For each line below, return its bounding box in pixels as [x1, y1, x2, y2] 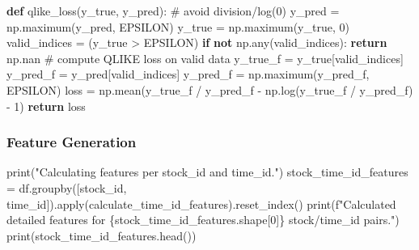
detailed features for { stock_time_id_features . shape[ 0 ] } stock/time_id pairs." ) [6, 211, 400, 228]
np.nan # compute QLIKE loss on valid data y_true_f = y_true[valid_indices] [6, 49, 404, 66]
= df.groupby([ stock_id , [6, 179, 127, 196]
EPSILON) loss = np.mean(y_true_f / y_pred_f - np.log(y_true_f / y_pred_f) [6, 81, 413, 98]
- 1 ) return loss [6, 97, 86, 114]
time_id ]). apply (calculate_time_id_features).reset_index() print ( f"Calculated [6, 195, 396, 212]
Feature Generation [6, 132, 137, 152]
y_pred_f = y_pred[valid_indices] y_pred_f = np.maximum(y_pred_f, [6, 66, 370, 83]
